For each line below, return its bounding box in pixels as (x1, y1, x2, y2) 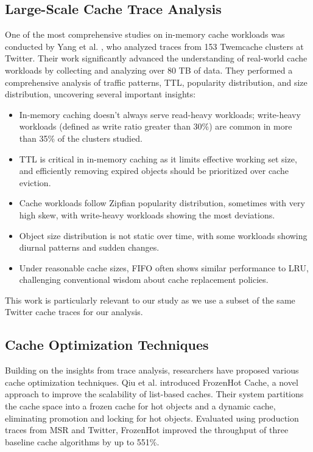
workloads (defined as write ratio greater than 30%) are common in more (19, 120, 292, 133)
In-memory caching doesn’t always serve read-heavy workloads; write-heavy (19, 108, 301, 120)
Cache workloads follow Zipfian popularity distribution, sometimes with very (19, 196, 305, 209)
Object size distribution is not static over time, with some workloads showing (19, 229, 308, 242)
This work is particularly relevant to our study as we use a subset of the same (5, 293, 295, 306)
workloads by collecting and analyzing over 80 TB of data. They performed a (5, 63, 293, 76)
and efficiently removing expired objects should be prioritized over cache (19, 164, 289, 177)
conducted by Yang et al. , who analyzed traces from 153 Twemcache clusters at (5, 40, 304, 52)
